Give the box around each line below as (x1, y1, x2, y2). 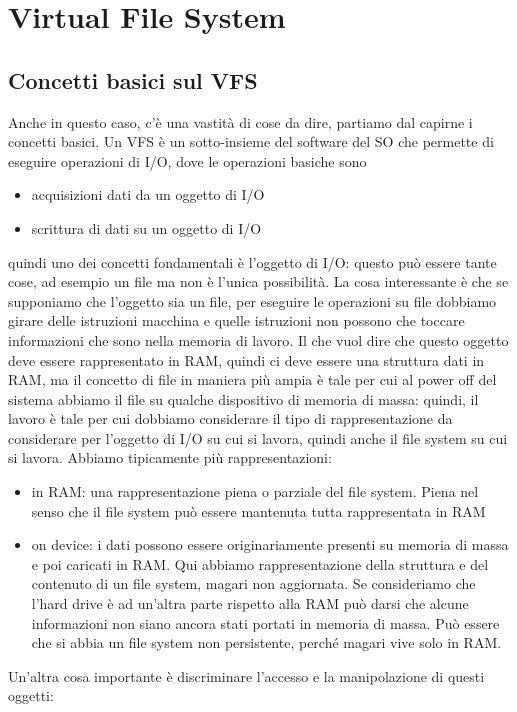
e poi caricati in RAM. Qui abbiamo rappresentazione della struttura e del (31, 553, 489, 574)
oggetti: (8, 685, 54, 706)
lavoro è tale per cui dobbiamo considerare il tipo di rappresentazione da (8, 408, 453, 429)
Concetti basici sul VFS (8, 64, 258, 95)
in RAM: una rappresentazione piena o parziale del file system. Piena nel (31, 481, 479, 502)
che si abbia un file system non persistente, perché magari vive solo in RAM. (31, 632, 502, 653)
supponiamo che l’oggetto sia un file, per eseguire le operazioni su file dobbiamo (8, 290, 497, 311)
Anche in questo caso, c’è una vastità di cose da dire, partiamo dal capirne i (8, 111, 473, 132)
